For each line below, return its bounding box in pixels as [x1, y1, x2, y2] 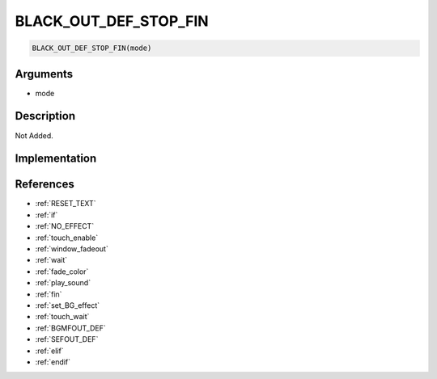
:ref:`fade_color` [35, 267, 89, 276]
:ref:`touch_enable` [35, 233, 99, 242]
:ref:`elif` [35, 346, 64, 356]
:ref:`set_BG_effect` [35, 300, 100, 310]
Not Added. [15, 130, 54, 141]
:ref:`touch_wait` [35, 312, 90, 322]
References [15, 178, 74, 192]
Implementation [15, 152, 97, 166]
